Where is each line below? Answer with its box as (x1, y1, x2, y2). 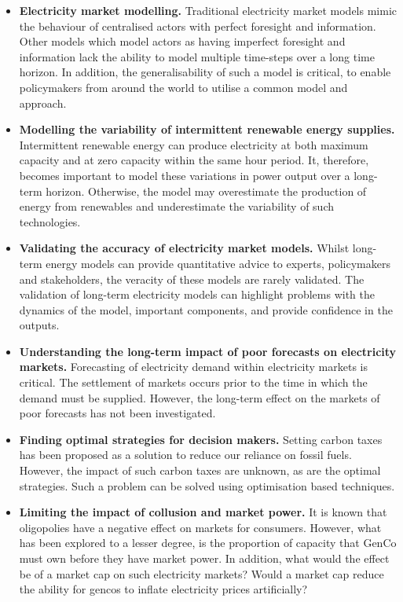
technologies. (19, 213, 81, 229)
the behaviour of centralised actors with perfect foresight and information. (19, 17, 376, 34)
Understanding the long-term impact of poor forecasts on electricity (19, 343, 397, 359)
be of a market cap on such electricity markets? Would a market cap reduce (19, 565, 384, 582)
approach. (19, 94, 67, 111)
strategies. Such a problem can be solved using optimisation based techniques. (19, 477, 395, 494)
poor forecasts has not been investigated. (19, 405, 216, 421)
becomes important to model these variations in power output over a (19, 167, 350, 183)
